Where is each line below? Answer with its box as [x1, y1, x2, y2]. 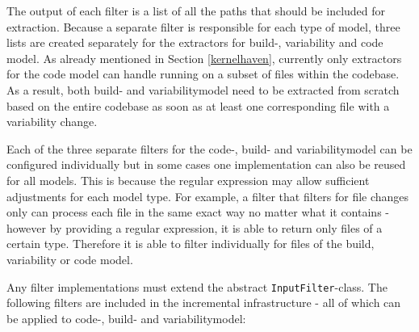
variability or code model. [6, 250, 133, 267]
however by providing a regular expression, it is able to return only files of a [6, 219, 383, 236]
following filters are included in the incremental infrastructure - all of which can [6, 294, 401, 311]
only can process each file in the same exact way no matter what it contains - [6, 204, 389, 221]
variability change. [6, 113, 98, 130]
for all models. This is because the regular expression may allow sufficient [6, 171, 370, 188]
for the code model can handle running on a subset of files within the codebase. [6, 65, 400, 82]
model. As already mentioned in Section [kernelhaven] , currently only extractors [6, 49, 402, 66]
